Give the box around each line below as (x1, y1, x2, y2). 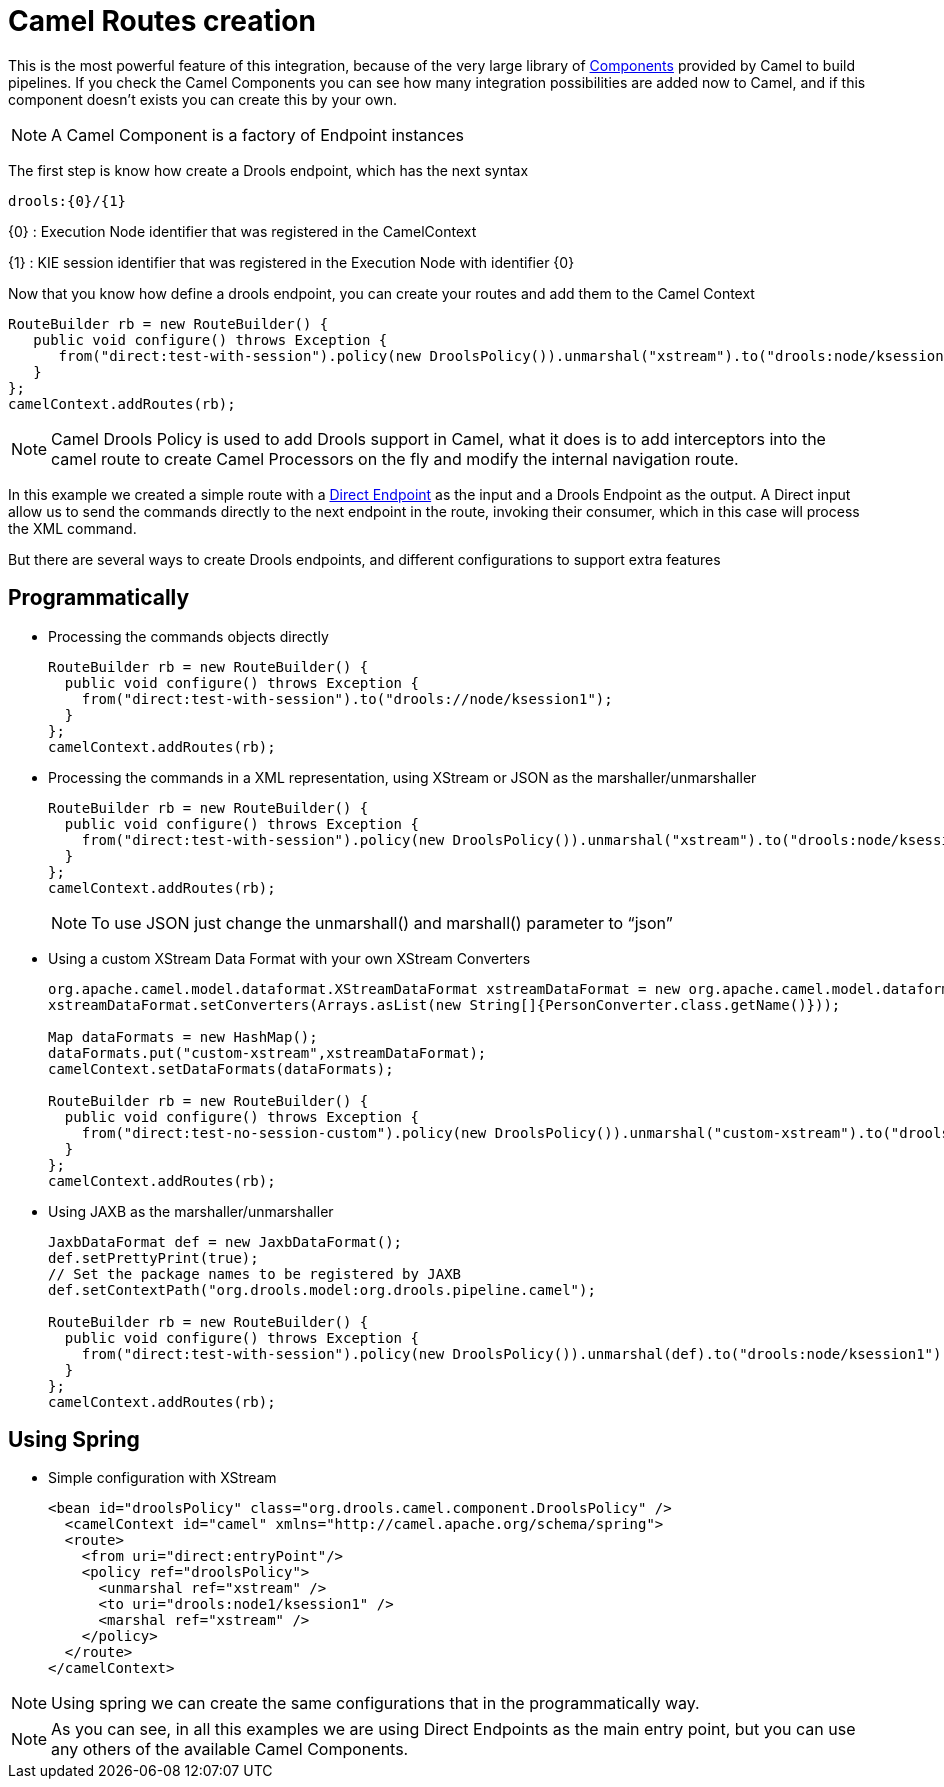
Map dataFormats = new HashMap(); (48, 1028, 318, 1045)
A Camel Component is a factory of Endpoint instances (51, 124, 464, 145)
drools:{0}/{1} (8, 192, 127, 209)
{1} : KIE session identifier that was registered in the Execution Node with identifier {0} (8, 253, 575, 271)
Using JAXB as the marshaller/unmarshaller (48, 1202, 334, 1220)
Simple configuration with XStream (48, 1469, 277, 1487)
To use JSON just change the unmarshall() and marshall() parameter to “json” (91, 912, 673, 933)
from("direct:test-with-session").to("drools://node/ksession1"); (81, 690, 613, 707)
